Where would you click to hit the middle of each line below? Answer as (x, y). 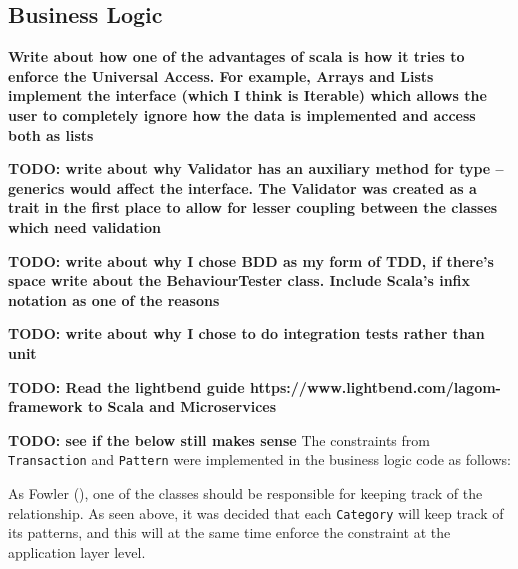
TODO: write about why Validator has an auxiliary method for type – (256, 168)
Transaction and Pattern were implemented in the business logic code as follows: (259, 459)
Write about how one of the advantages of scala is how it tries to (236, 56)
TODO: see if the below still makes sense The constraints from (219, 439)
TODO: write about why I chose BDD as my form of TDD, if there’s (251, 260)
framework (45, 406)
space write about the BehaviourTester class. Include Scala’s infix (239, 280)
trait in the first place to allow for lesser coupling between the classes (253, 207)
